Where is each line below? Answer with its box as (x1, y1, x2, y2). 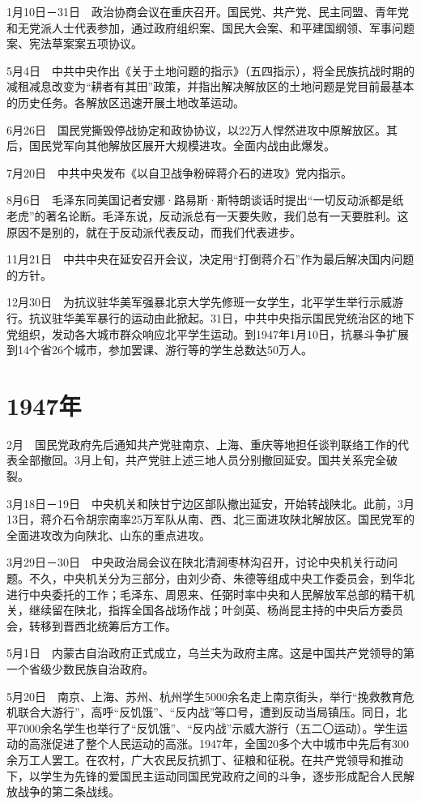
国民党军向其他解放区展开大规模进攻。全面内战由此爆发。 (28, 137, 335, 154)
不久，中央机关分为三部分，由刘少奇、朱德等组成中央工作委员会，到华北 (28, 569, 415, 586)
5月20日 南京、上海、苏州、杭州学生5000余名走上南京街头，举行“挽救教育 (6, 687, 403, 704)
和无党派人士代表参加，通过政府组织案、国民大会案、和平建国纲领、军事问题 (6, 19, 415, 36)
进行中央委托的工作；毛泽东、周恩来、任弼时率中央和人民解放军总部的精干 (6, 585, 403, 602)
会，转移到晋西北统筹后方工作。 (6, 617, 176, 634)
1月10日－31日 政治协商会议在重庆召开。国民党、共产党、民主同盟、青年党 (6, 3, 409, 19)
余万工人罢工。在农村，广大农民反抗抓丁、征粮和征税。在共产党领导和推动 (6, 751, 403, 768)
